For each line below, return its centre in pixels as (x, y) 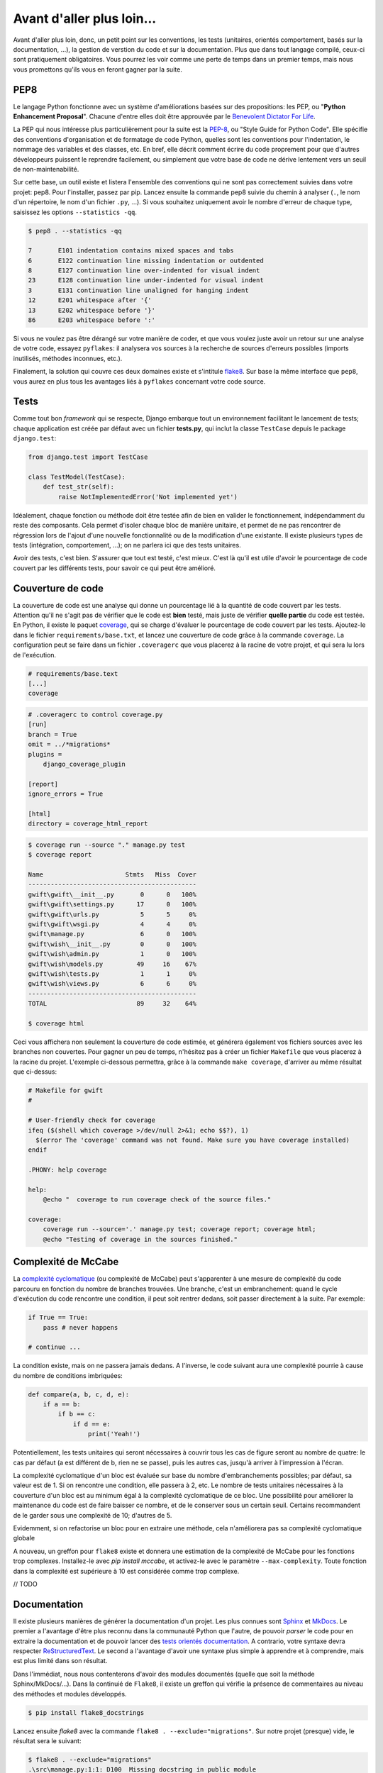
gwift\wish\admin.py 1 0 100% (112, 954)
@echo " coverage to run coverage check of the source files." (157, 1200)
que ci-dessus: (35, 1072)
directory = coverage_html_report (88, 824)
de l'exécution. (35, 655)
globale (24, 1538)
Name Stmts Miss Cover (112, 875)
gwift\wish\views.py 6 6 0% (112, 984)
